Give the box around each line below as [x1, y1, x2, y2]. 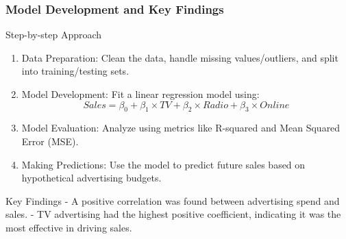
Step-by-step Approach [5, 27, 102, 42]
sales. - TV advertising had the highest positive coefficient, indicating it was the [5, 207, 341, 221]
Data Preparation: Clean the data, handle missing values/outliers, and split [21, 50, 338, 64]
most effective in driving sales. [5, 220, 132, 234]
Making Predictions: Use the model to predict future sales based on [21, 157, 306, 171]
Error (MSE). [21, 134, 79, 148]
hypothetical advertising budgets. [21, 171, 162, 185]
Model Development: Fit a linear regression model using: [21, 87, 260, 101]
